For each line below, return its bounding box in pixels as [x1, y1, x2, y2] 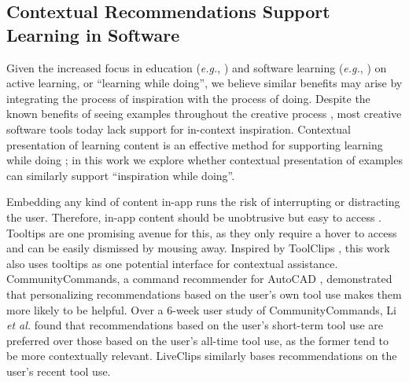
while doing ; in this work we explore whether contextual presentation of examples [6, 152, 403, 168]
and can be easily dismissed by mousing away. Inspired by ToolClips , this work [6, 240, 390, 256]
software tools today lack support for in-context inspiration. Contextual [6, 120, 352, 137]
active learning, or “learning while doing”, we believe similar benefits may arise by [6, 75, 403, 91]
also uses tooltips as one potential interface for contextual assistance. [6, 255, 338, 271]
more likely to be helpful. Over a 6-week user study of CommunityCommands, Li [6, 301, 396, 318]
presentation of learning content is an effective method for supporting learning [6, 136, 383, 152]
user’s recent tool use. [6, 362, 111, 379]
